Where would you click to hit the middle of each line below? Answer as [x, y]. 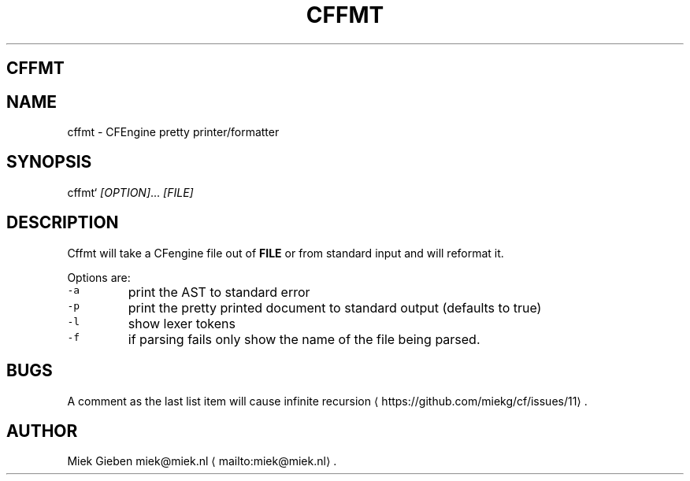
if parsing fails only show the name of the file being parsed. [304, 339]
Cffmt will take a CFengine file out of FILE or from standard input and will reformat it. [286, 253]
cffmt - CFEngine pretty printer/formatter [173, 132]
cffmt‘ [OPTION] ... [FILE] [130, 192]
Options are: [99, 277]
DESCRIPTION [63, 223]
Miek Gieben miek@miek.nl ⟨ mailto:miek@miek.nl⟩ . [202, 461]
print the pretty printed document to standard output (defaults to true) [335, 307]
